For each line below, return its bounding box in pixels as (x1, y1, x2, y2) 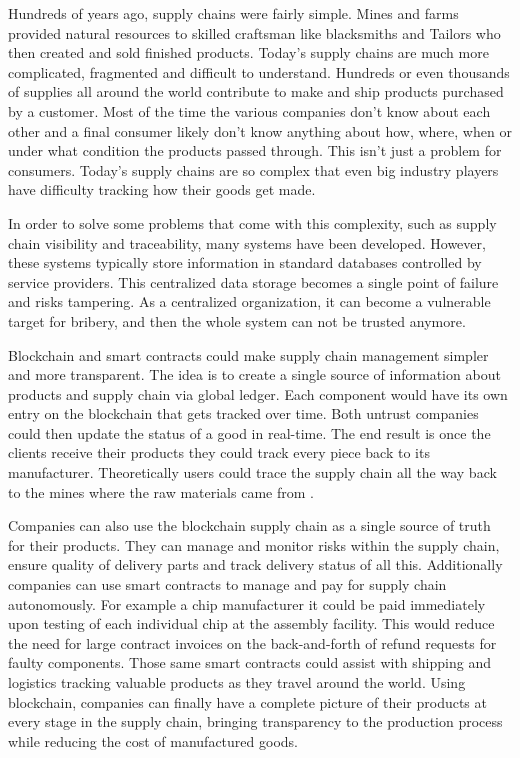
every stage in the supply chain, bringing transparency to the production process (8, 711, 503, 732)
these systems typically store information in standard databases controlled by (8, 252, 482, 273)
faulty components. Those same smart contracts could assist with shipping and (8, 652, 491, 673)
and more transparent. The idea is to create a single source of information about (8, 364, 501, 385)
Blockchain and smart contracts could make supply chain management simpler (8, 344, 489, 365)
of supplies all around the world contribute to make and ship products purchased (8, 81, 504, 102)
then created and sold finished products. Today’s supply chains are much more (8, 42, 489, 63)
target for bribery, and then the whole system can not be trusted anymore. (8, 310, 466, 331)
